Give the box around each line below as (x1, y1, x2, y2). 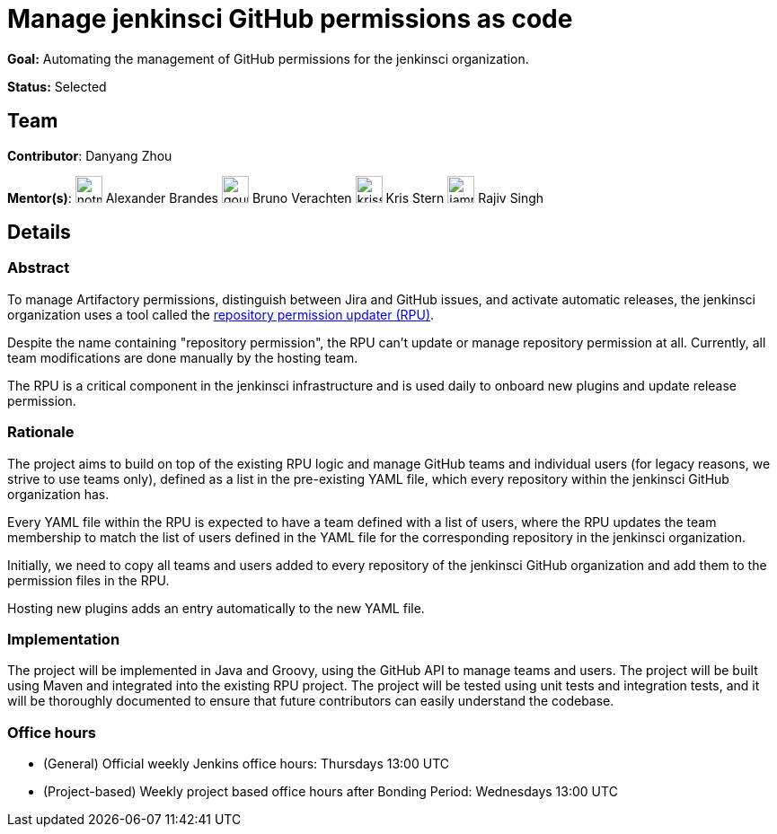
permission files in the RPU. (7, 572, 170, 588)
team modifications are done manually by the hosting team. (7, 349, 358, 365)
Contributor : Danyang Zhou (7, 147, 172, 163)
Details (7, 221, 71, 244)
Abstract (7, 259, 70, 277)
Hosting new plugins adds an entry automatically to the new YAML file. (7, 600, 425, 616)
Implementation (7, 629, 120, 648)
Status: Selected (7, 78, 107, 94)
